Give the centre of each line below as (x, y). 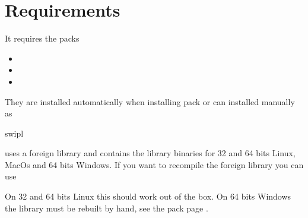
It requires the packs (42, 38)
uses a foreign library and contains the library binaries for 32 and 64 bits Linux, (150, 153)
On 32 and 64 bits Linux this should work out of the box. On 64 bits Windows (148, 196)
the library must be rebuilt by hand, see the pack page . (107, 208)
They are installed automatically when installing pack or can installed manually (150, 101)
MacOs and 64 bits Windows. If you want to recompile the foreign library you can (154, 164)
